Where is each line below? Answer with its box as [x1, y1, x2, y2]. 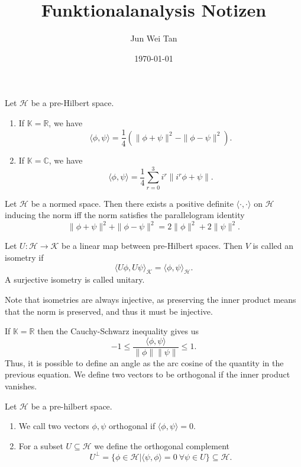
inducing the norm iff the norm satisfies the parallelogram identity [5, 209, 245, 221]
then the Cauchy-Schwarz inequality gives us [37, 325, 199, 337]
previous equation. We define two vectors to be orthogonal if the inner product [5, 368, 290, 380]
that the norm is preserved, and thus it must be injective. [5, 305, 213, 317]
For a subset [18, 439, 63, 452]
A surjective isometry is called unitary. [5, 273, 145, 286]
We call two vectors [18, 420, 89, 432]
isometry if [5, 251, 44, 263]
